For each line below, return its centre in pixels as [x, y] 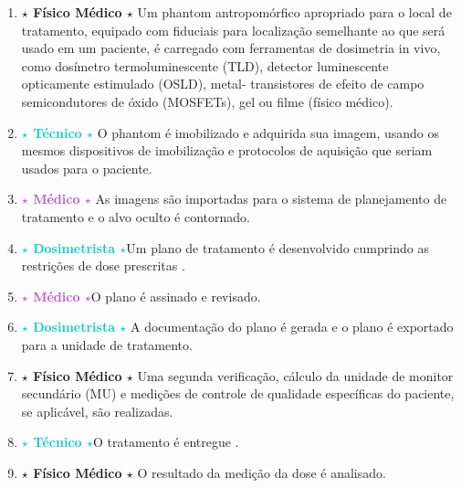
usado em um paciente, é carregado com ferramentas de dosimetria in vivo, [231, 48]
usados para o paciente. [87, 168]
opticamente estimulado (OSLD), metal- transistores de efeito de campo [223, 84]
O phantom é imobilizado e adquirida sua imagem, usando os [268, 132]
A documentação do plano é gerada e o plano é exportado [292, 327]
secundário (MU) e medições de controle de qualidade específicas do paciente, [238, 393]
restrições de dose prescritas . [103, 265]
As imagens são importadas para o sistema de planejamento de [271, 199]
